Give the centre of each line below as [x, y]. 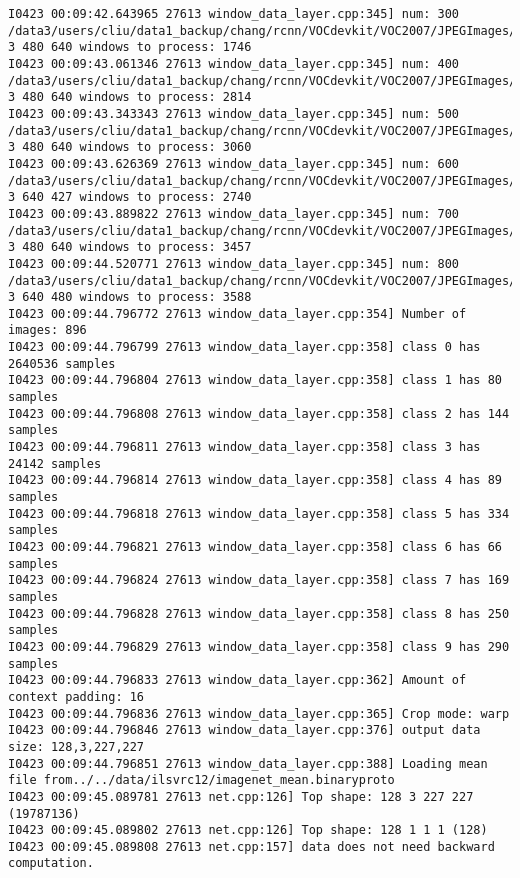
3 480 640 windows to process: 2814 [130, 97]
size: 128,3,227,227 [76, 746]
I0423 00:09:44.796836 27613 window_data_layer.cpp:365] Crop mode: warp [259, 713]
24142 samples [55, 463]
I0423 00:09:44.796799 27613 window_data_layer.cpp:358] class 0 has [244, 347]
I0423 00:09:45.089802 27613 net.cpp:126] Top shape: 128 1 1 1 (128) [248, 830]
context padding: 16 [76, 696]
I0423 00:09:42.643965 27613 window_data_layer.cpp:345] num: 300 [234, 14]
